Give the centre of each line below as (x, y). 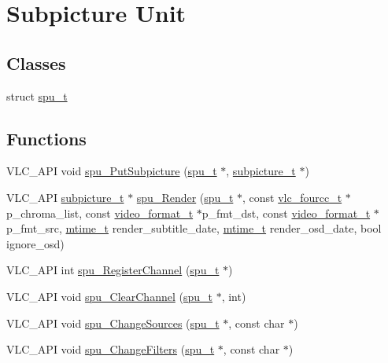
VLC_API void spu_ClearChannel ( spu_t (109, 296)
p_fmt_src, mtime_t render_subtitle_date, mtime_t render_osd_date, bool (194, 228)
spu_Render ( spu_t (185, 197)
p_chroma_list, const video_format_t (100, 213)
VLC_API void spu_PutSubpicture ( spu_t (112, 171)
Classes (36, 62)
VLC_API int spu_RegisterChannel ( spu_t (113, 270)
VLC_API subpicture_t (65, 197)
